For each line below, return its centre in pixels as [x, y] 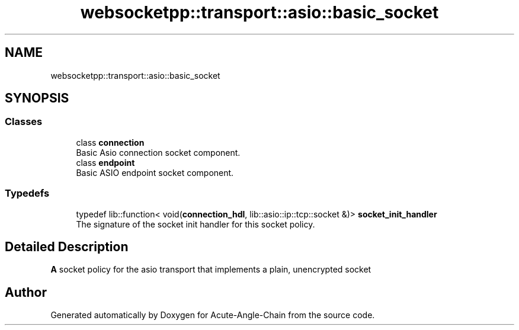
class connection [110, 142]
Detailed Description [67, 246]
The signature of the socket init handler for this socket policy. [196, 224]
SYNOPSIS [37, 98]
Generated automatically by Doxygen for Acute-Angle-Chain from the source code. [213, 315]
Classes [24, 122]
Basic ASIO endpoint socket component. [155, 172]
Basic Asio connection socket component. [158, 152]
